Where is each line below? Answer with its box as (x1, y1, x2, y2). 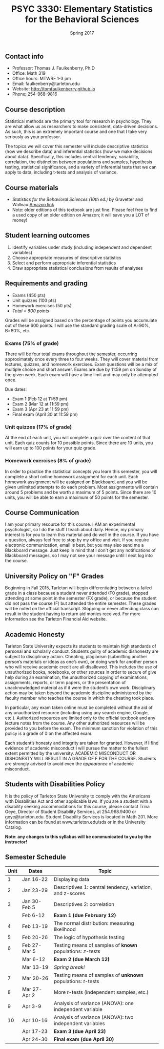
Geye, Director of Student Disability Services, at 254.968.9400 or (5, 809, 137, 814)
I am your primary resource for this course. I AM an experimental (5, 521, 135, 527)
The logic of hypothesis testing (53, 934, 125, 941)
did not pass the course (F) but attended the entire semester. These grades (5, 600, 157, 606)
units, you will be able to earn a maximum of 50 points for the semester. (5, 494, 149, 500)
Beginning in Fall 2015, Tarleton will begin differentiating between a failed (5, 585, 152, 591)
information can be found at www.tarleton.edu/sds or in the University (5, 819, 146, 825)
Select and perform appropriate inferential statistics (12, 260, 116, 266)
